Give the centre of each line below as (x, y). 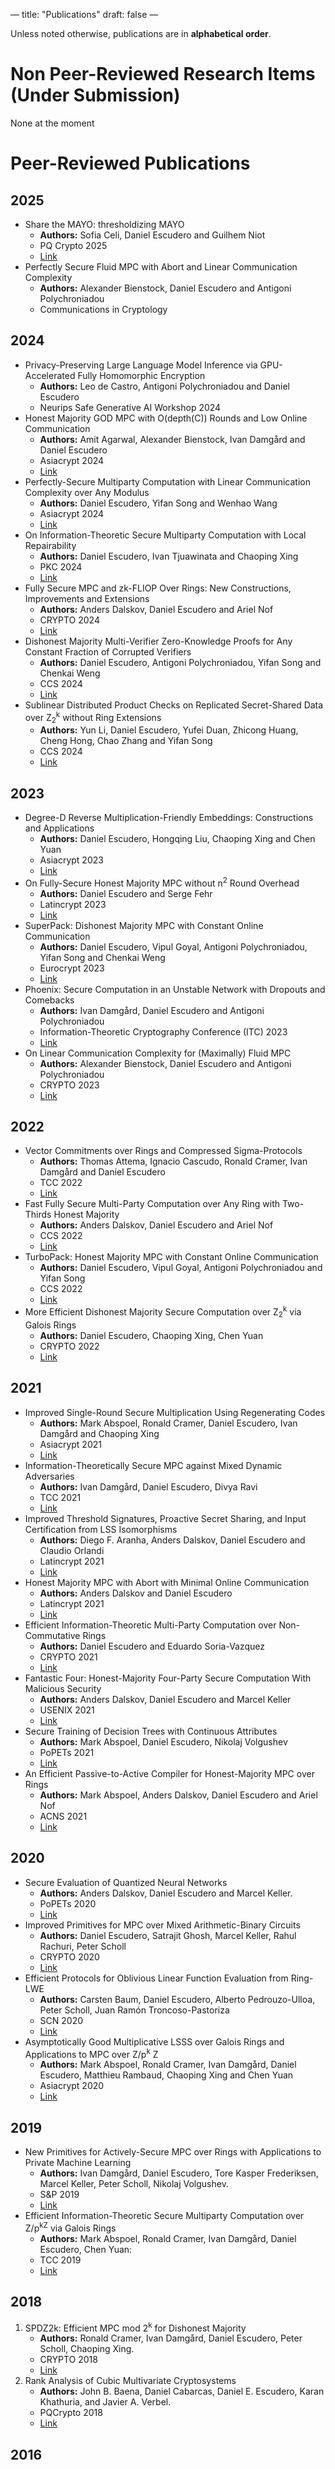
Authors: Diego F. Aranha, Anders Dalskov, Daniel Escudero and (172, 1540)
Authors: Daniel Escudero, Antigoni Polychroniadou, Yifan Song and (180, 662)
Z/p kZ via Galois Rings (70, 2227)
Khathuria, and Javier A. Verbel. (105, 2402)
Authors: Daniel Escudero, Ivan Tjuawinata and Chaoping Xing (169, 556)
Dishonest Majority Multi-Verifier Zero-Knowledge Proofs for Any (158, 641)
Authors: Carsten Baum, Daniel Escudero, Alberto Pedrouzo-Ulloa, (177, 1999)
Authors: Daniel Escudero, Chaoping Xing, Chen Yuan (151, 1335)
